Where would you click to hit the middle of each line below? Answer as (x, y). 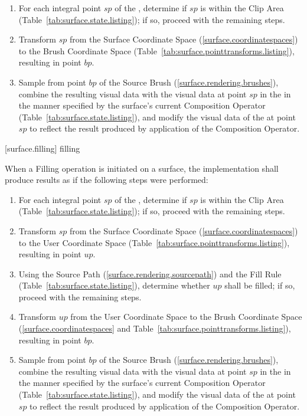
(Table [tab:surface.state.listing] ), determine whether (114, 285)
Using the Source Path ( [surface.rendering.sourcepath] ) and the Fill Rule (150, 273)
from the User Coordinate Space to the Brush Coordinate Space (186, 317)
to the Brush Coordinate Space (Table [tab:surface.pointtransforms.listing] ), (156, 50)
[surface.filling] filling (43, 148)
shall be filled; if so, (260, 285)
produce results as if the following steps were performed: (107, 180)
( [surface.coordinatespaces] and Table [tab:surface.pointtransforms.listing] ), (155, 328)
